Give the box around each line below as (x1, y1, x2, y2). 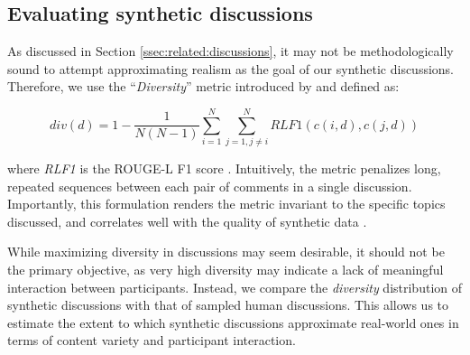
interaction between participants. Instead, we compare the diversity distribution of (7, 277, 463, 296)
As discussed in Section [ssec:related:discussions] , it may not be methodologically (7, 42, 454, 61)
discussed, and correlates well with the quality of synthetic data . (7, 211, 367, 230)
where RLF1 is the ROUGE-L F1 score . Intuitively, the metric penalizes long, (7, 159, 441, 178)
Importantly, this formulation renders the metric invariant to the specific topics (7, 194, 446, 213)
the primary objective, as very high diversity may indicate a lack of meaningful (7, 260, 444, 279)
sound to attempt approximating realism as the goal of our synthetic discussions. (7, 59, 455, 78)
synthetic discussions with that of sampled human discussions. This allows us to (7, 295, 449, 314)
